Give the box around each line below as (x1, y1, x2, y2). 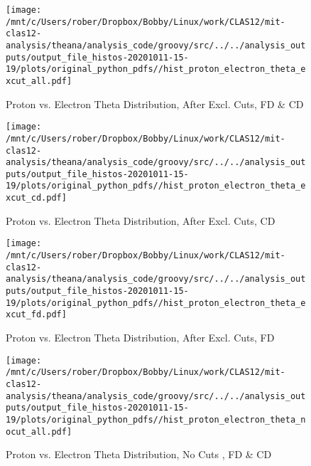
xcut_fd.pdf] (6, 309, 67, 320)
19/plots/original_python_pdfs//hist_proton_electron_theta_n (6, 414, 306, 425)
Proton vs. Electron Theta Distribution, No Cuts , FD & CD (6, 447, 272, 462)
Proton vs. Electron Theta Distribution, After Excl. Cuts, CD (6, 213, 275, 228)
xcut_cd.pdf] (6, 193, 67, 203)
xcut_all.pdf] (6, 75, 72, 86)
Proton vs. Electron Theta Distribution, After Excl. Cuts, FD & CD (6, 96, 304, 111)
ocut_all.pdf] (6, 426, 72, 437)
